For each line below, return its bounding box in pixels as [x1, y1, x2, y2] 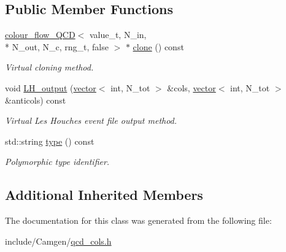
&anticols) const [5, 93, 66, 106]
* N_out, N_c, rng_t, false [5, 40, 109, 53]
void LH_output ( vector [5, 81, 96, 94]
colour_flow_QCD [5, 28, 75, 41]
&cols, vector [167, 81, 216, 94]
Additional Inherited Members [5, 185, 203, 204]
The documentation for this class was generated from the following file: [5, 214, 272, 227]
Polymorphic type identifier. [5, 155, 110, 168]
